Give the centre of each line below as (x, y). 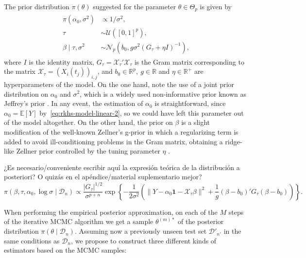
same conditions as (32, 240)
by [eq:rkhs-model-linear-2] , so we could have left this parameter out (142, 112)
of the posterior (201, 221)
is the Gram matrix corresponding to (189, 61)
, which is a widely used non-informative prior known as (163, 94)
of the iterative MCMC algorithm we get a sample (79, 221)
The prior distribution (37, 6)
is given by (216, 6)
